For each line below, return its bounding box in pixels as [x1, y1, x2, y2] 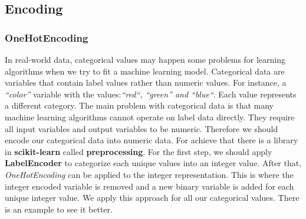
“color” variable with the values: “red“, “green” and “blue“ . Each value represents [5, 87, 297, 100]
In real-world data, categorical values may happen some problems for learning [5, 53, 286, 65]
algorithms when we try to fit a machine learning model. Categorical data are [5, 65, 285, 77]
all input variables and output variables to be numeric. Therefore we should [5, 122, 278, 134]
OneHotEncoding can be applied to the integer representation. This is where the [5, 168, 294, 180]
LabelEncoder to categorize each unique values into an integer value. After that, [5, 157, 302, 169]
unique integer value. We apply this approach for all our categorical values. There [5, 191, 300, 204]
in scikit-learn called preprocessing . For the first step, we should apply [5, 145, 272, 157]
